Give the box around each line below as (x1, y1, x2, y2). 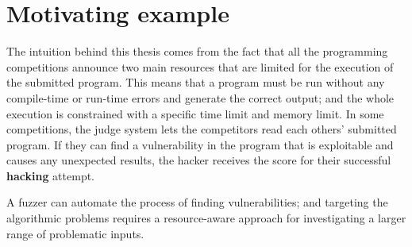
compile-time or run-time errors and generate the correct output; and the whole (6, 89, 395, 106)
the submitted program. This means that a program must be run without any (6, 74, 385, 91)
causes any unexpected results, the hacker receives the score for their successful (6, 152, 391, 168)
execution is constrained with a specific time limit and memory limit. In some (6, 105, 384, 122)
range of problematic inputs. (6, 225, 144, 241)
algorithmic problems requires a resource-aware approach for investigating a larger (6, 210, 406, 226)
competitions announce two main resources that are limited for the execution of (6, 58, 394, 75)
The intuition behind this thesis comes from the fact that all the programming (6, 43, 388, 60)
